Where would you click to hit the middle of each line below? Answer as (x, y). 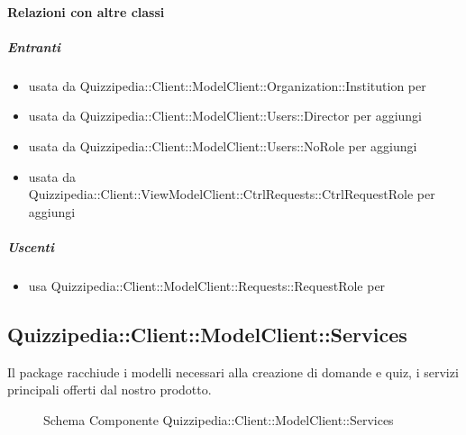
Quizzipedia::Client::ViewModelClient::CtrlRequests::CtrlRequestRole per (232, 194)
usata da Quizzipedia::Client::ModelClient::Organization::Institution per (227, 85)
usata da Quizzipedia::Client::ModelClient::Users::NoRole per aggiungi (223, 145)
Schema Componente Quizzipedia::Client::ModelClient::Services (219, 419)
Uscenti (31, 246)
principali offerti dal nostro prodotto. (110, 390)
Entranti (34, 46)
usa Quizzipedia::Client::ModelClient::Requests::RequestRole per (207, 285)
